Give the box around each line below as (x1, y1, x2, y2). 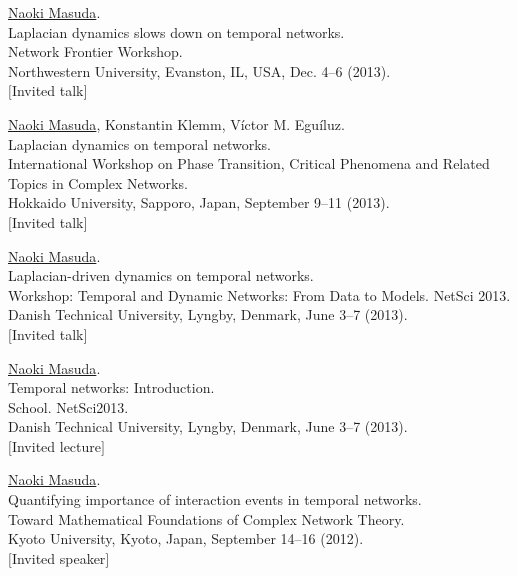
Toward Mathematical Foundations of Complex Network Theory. (8, 508, 405, 529)
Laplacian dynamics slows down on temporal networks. (8, 21, 345, 42)
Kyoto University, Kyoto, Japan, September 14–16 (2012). (8, 528, 364, 549)
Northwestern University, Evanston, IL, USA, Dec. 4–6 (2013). (8, 60, 391, 81)
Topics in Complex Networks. (8, 172, 188, 193)
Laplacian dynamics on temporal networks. (8, 133, 271, 154)
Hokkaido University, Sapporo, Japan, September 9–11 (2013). (8, 192, 390, 213)
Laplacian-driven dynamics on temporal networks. (8, 265, 314, 286)
